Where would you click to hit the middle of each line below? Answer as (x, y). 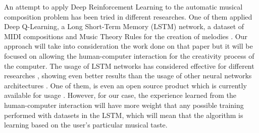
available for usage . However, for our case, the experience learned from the (120, 95)
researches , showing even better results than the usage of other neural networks (128, 76)
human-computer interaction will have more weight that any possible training (124, 105)
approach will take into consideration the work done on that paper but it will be (128, 46)
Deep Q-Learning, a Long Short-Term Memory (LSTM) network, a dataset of (124, 26)
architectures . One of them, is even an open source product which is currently (125, 85)
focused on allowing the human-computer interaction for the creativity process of (129, 55)
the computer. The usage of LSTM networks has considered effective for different (129, 65)
